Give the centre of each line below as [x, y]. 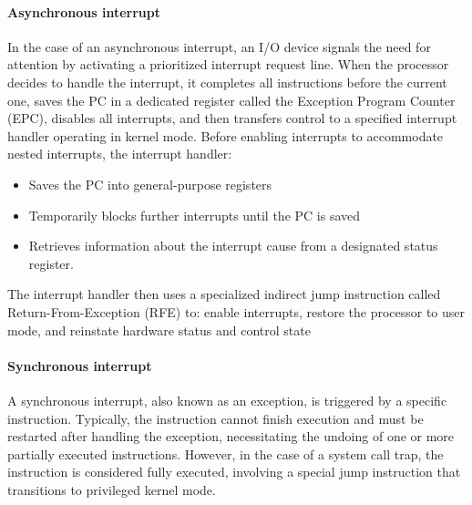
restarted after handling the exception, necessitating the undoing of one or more [231, 436]
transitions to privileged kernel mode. [112, 489]
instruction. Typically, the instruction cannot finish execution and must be [215, 418]
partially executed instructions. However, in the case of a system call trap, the [226, 453]
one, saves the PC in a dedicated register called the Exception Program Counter [231, 100]
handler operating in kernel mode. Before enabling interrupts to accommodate [226, 135]
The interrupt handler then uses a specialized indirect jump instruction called [224, 294]
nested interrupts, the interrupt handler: [120, 154]
